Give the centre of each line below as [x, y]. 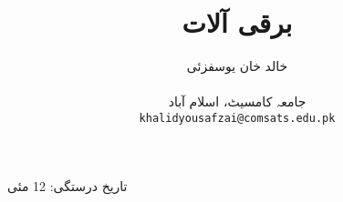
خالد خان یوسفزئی [237, 66]
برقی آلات [237, 22]
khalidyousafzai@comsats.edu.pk [237, 118]
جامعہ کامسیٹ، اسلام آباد [237, 101]
